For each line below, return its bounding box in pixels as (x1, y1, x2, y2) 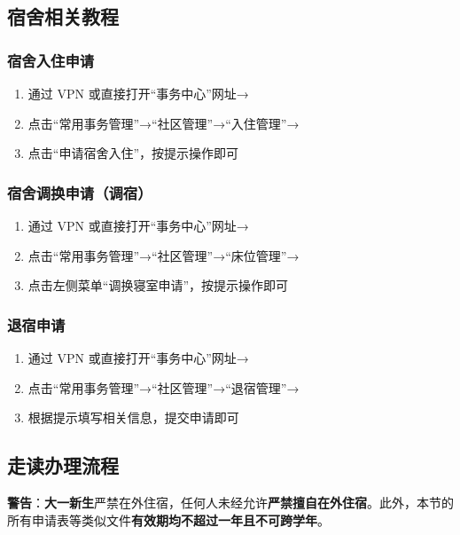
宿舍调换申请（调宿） (7, 181, 152, 203)
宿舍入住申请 (7, 49, 95, 71)
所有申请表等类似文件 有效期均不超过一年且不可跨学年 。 (7, 510, 330, 529)
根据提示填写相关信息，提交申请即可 (27, 408, 239, 427)
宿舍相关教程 (7, 3, 119, 30)
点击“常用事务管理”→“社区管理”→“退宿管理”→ (27, 378, 300, 397)
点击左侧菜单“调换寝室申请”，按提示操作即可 (27, 276, 289, 295)
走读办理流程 (7, 452, 119, 479)
